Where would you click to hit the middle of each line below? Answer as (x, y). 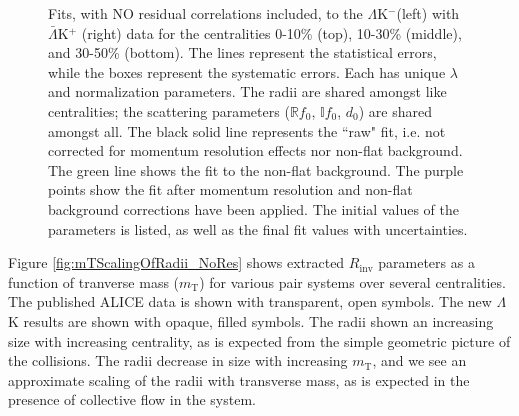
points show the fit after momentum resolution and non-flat (230, 189)
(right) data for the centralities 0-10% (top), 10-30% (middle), (271, 32)
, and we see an (419, 360)
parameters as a (426, 262)
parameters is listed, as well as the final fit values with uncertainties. (258, 228)
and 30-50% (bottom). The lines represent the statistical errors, (242, 52)
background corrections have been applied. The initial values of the (253, 208)
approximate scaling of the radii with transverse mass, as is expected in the (239, 379)
